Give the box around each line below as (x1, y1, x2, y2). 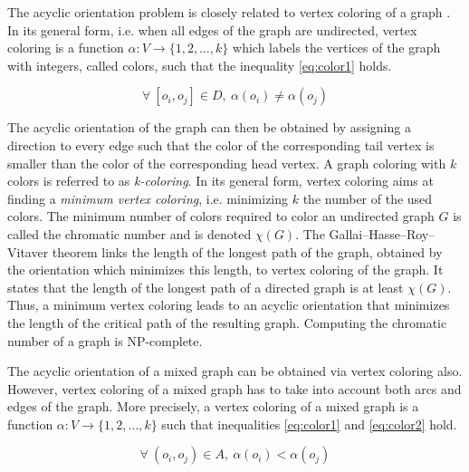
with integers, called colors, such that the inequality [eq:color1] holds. (7, 55, 392, 74)
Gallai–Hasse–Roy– (329, 224, 435, 243)
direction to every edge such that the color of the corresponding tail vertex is (7, 135, 435, 154)
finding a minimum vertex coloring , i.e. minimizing (7, 188, 289, 207)
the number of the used (302, 188, 433, 207)
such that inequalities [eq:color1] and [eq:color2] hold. (161, 414, 457, 433)
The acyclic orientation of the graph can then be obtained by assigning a (7, 118, 411, 137)
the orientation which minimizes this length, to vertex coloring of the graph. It (7, 260, 444, 279)
